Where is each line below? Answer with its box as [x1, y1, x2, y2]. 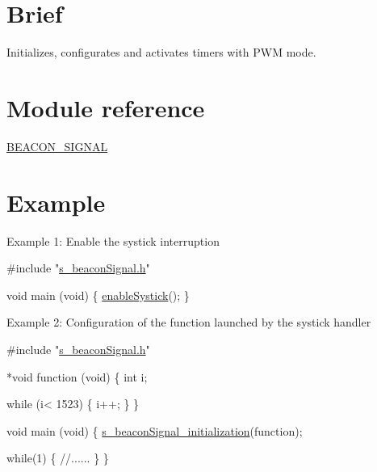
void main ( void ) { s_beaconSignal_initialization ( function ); [6, 422, 303, 439]
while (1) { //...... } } [6, 449, 109, 466]
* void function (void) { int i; [6, 368, 148, 385]
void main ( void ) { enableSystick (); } [6, 286, 190, 303]
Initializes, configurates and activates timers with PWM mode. [6, 44, 316, 61]
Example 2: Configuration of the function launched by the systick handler [6, 314, 371, 331]
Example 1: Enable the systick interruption [6, 232, 220, 249]
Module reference [6, 91, 205, 124]
